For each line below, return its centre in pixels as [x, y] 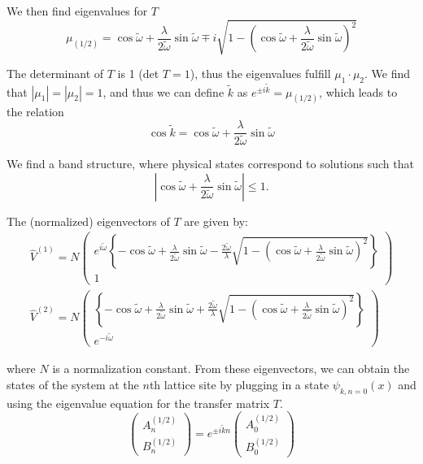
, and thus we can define [164, 91]
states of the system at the [73, 384]
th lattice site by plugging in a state [239, 384]
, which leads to [358, 91]
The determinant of [55, 74]
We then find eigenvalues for [77, 11]
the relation [35, 112]
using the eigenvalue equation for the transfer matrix [138, 403]
